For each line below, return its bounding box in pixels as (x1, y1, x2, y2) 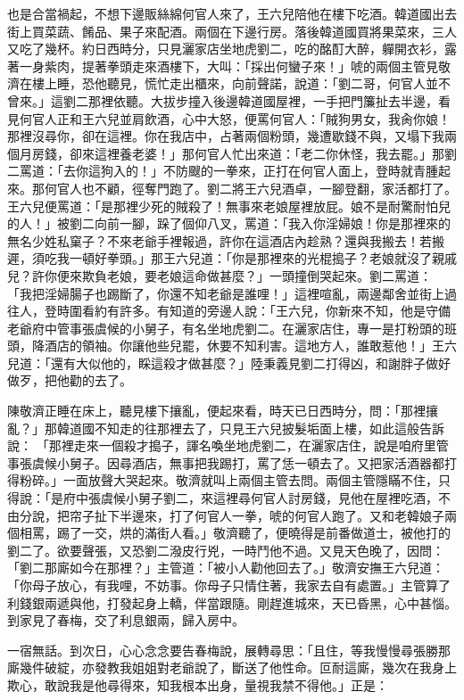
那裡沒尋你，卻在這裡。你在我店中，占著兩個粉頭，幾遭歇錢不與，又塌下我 (7, 127, 444, 145)
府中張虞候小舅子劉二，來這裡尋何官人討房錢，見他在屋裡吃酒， (62, 489, 438, 507)
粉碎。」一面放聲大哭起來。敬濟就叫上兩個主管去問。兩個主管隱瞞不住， (19, 471, 438, 490)
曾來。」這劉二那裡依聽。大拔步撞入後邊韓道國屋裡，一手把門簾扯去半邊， (7, 91, 438, 110)
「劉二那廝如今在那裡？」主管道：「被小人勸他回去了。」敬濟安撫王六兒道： (7, 558, 444, 577)
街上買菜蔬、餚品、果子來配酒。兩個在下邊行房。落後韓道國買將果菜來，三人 (7, 21, 457, 40)
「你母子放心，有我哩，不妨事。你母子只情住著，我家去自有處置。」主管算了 (7, 576, 451, 594)
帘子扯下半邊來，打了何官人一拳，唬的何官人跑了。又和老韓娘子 (69, 506, 444, 524)
